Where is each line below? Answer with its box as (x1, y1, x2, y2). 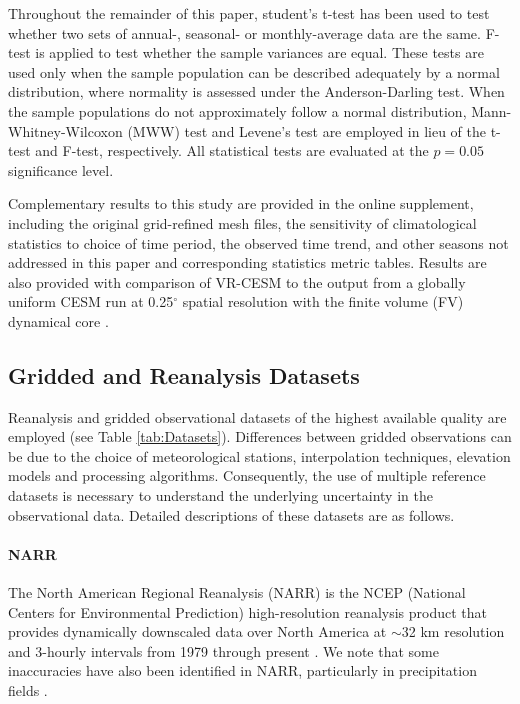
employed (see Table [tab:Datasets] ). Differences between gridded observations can (8, 426, 512, 447)
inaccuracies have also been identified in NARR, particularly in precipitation (8, 660, 477, 681)
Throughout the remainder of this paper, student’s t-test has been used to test (8, 3, 490, 23)
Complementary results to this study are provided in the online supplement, (8, 193, 474, 214)
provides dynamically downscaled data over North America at (8, 621, 387, 642)
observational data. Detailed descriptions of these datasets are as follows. (8, 504, 455, 525)
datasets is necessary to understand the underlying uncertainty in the (8, 485, 433, 506)
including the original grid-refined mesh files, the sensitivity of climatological (8, 212, 477, 233)
